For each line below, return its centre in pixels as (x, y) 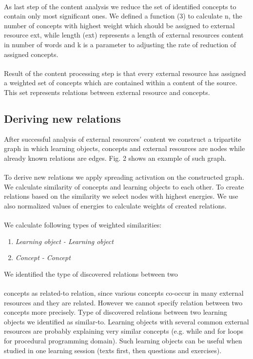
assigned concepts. (31, 54)
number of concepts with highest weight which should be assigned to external (119, 25)
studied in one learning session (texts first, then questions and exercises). (113, 350)
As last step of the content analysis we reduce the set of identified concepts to (120, 6)
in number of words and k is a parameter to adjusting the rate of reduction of (120, 44)
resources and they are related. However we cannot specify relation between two (123, 302)
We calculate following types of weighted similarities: (83, 225)
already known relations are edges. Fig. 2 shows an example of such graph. (115, 158)
